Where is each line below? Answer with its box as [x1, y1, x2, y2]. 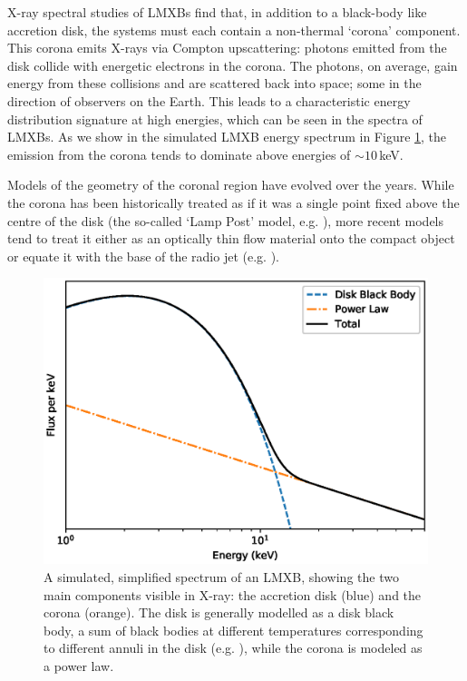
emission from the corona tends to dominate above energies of [7, 144, 351, 163]
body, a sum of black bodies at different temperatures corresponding [44, 620, 423, 639]
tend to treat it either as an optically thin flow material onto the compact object [7, 229, 455, 248]
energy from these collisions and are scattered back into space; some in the [7, 74, 422, 93]
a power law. [44, 656, 114, 675]
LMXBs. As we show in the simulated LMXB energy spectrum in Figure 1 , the [7, 127, 447, 146]
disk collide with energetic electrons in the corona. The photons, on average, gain [7, 55, 458, 74]
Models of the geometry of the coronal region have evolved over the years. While [7, 175, 454, 194]
